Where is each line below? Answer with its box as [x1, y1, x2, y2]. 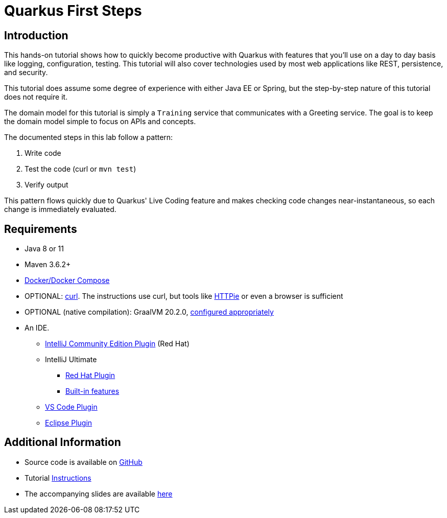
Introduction [4, 29, 68, 42]
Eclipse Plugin [45, 418, 92, 428]
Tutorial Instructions [25, 473, 91, 482]
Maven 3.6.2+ [25, 260, 71, 269]
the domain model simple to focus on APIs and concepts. [4, 117, 196, 126]
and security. [4, 68, 48, 77]
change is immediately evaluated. [4, 205, 116, 214]
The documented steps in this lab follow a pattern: [4, 133, 173, 142]
